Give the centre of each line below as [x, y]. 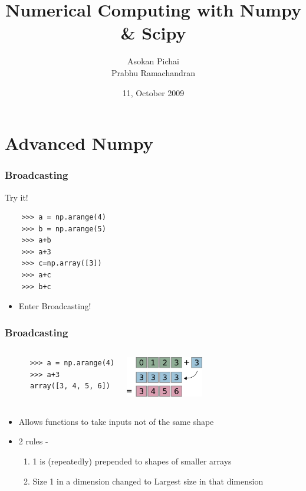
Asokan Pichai [153, 61]
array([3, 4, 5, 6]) [70, 386]
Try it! [17, 197]
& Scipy [153, 33]
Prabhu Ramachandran [153, 72]
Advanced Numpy [79, 143]
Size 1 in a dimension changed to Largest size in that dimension [148, 481]
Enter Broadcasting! [55, 306]
